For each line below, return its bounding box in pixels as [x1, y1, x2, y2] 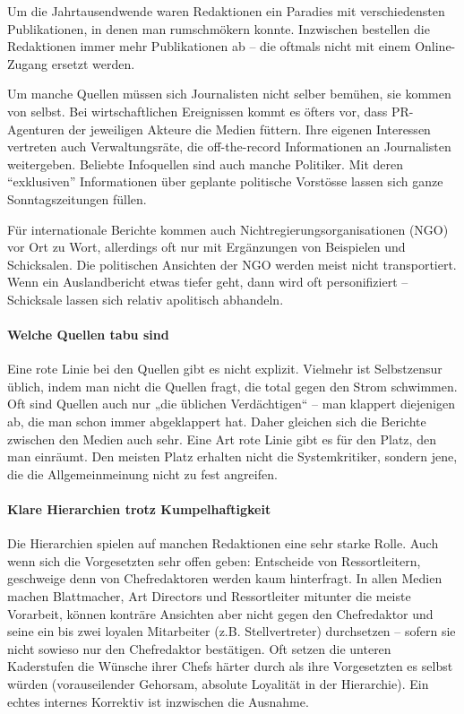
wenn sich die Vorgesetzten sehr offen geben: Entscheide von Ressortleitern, [7, 551, 421, 570]
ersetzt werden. [51, 54, 135, 73]
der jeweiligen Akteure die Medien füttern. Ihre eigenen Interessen [68, 119, 431, 138]
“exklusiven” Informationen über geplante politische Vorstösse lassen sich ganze [7, 172, 443, 191]
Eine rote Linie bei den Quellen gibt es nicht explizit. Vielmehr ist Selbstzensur [7, 359, 443, 378]
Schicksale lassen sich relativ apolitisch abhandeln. [7, 289, 284, 308]
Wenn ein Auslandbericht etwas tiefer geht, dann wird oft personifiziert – [7, 272, 408, 291]
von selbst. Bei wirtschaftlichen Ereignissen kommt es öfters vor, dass [7, 101, 388, 120]
